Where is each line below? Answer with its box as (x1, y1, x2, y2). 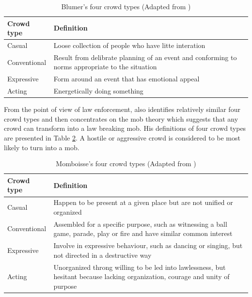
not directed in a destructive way (53, 250, 152, 260)
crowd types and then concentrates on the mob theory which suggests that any (4, 113, 238, 124)
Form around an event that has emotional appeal (53, 74, 200, 84)
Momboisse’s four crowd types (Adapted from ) (56, 158, 196, 169)
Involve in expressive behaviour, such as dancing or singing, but (53, 240, 243, 250)
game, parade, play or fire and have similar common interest (53, 228, 233, 238)
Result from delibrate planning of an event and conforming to (53, 52, 237, 62)
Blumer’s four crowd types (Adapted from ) (61, 1, 191, 11)
